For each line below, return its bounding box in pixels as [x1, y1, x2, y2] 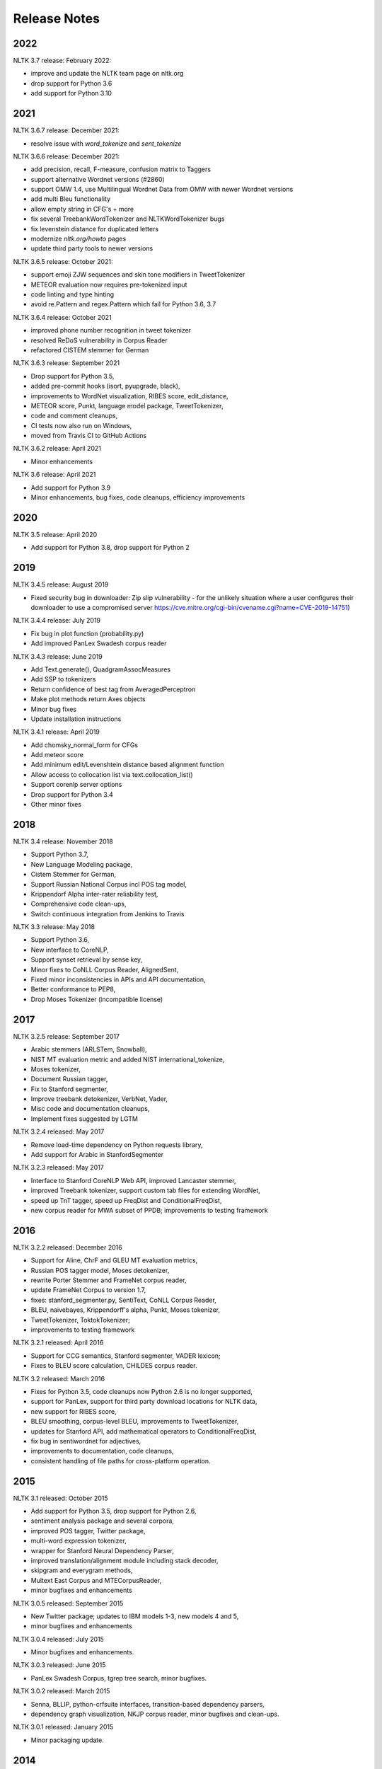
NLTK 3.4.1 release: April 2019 [13, 727, 100, 736]
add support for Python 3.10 [30, 89, 112, 98]
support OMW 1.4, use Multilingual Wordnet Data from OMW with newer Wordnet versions [30, 185, 294, 194]
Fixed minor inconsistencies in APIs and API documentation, [30, 975, 206, 984]
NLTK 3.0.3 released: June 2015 [13, 1661, 106, 1669]
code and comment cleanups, [30, 411, 118, 420]
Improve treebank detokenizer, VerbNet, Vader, [30, 1095, 168, 1103]
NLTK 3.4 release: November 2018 [13, 837, 113, 846]
